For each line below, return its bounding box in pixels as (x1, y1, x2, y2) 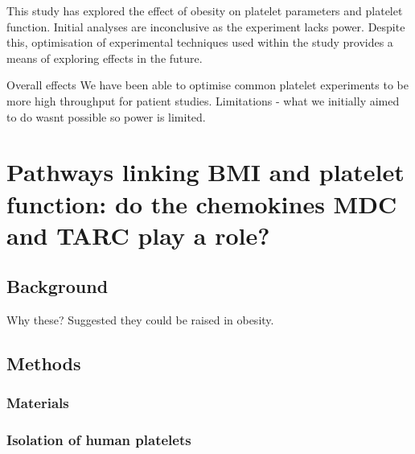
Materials (6, 393, 69, 413)
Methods (6, 351, 81, 376)
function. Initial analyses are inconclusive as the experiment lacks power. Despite (6, 18, 405, 35)
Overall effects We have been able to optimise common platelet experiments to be (6, 76, 409, 93)
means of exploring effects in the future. (6, 49, 203, 66)
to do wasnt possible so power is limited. (6, 108, 206, 125)
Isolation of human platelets (6, 430, 191, 450)
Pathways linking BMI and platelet (6, 155, 405, 188)
